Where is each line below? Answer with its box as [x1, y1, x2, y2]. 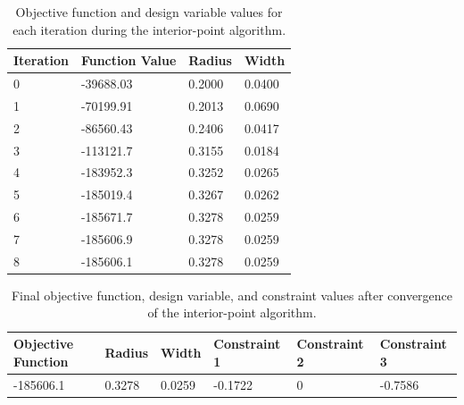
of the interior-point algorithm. [147, 303, 317, 322]
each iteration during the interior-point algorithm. [12, 20, 286, 38]
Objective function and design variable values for [15, 3, 283, 21]
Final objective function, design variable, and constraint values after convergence [11, 285, 453, 304]
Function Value [80, 51, 177, 70]
